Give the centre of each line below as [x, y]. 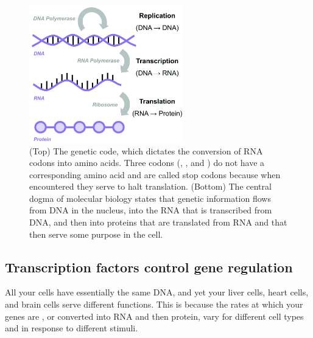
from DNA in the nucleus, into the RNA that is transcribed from [151, 210]
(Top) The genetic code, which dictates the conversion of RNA [146, 150]
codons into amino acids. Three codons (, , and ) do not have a [147, 163]
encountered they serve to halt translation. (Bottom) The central [150, 186]
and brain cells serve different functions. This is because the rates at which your [154, 304]
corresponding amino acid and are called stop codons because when [155, 174]
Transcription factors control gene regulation [149, 267]
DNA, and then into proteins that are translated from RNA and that [158, 222]
